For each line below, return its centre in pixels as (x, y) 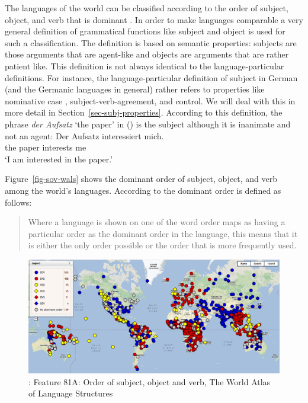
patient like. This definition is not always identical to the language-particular (145, 65)
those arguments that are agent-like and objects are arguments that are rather (147, 54)
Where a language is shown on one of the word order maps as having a (157, 222)
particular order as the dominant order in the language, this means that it (163, 233)
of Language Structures (71, 393)
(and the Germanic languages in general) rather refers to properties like (135, 89)
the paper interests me (46, 147)
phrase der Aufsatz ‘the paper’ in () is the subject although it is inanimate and (148, 124)
